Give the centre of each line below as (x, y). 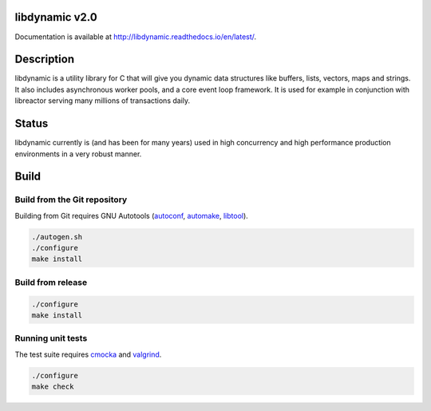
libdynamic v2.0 (56, 17)
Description (45, 59)
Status (32, 124)
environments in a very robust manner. (78, 154)
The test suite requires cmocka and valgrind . (88, 354)
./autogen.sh (57, 237)
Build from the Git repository (71, 200)
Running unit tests (51, 338)
